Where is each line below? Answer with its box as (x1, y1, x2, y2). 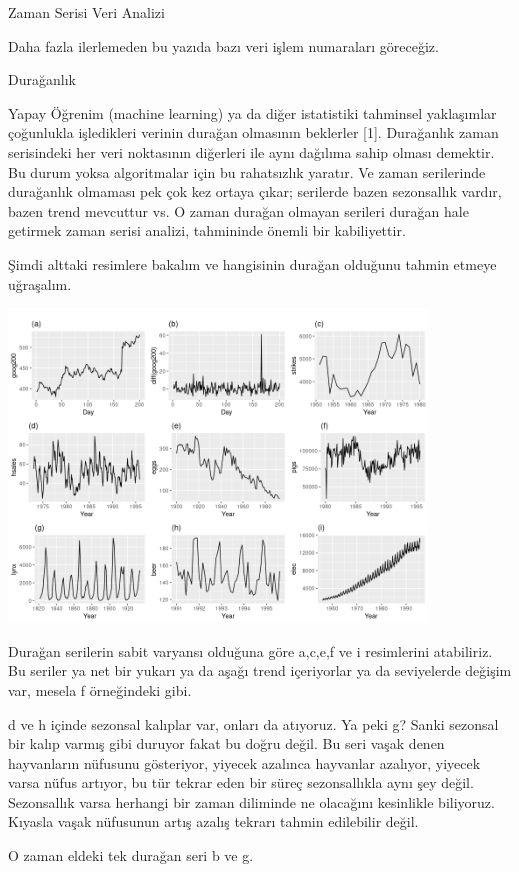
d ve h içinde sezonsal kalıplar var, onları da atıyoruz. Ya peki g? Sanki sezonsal (8, 713, 499, 734)
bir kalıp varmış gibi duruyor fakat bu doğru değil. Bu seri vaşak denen (8, 733, 445, 754)
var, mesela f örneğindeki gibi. (8, 679, 192, 700)
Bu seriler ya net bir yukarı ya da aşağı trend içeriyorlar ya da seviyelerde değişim (8, 660, 512, 681)
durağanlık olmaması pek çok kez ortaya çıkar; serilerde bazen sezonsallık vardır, (8, 181, 502, 202)
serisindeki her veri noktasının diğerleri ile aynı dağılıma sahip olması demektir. (8, 141, 495, 162)
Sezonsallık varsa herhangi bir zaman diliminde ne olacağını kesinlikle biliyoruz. (8, 791, 495, 812)
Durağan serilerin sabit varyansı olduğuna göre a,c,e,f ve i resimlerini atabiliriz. (8, 640, 493, 661)
